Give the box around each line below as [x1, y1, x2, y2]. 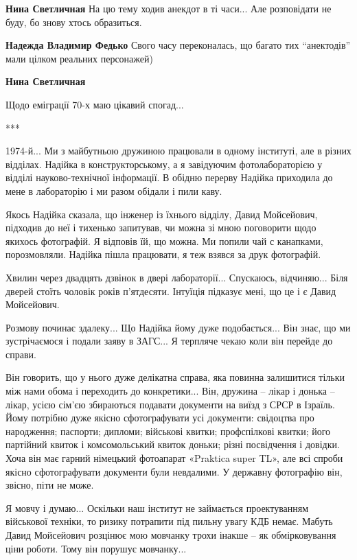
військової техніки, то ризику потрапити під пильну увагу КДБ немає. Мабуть [5, 514, 333, 528]
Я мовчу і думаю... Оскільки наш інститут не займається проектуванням [5, 500, 309, 515]
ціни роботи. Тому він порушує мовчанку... [5, 541, 187, 555]
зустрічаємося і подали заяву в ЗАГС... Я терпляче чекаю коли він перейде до [5, 334, 333, 348]
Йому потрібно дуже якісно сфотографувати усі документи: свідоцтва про [5, 410, 314, 425]
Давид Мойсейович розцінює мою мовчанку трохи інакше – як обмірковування [5, 528, 336, 541]
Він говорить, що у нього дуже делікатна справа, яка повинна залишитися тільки [5, 370, 345, 384]
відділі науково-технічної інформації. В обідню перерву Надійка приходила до [5, 170, 333, 185]
